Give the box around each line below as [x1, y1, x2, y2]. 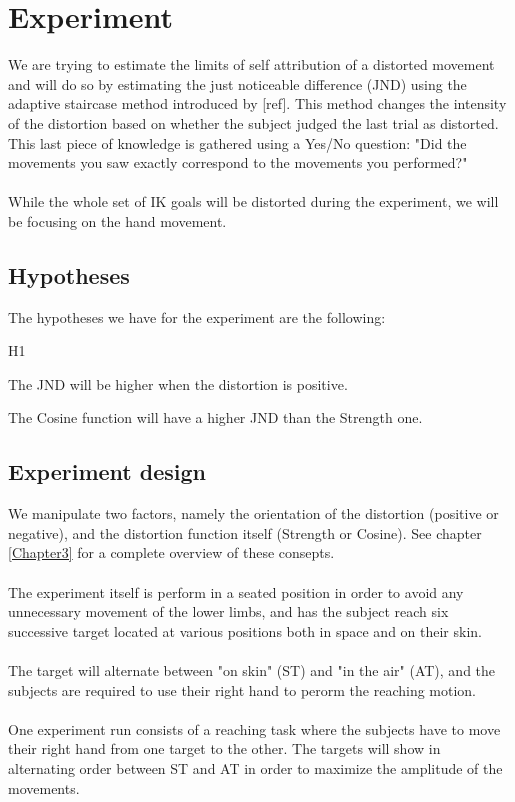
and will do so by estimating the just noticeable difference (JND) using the [8, 73, 467, 94]
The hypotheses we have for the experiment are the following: [8, 306, 386, 327]
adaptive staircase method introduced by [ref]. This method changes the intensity [8, 93, 507, 114]
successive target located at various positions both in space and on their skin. [8, 620, 482, 641]
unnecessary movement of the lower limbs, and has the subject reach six [8, 601, 449, 622]
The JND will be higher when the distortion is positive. [8, 373, 348, 394]
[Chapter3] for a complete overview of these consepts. [8, 542, 335, 563]
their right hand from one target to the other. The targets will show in [8, 738, 441, 759]
